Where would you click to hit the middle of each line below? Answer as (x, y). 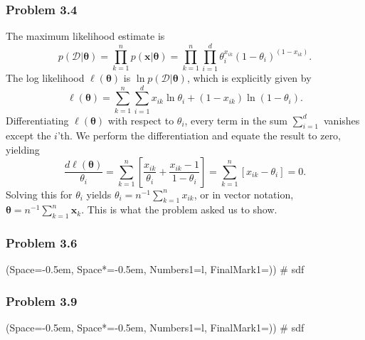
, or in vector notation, (244, 194)
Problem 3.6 (42, 243)
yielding (23, 150)
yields (99, 194)
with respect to (141, 120)
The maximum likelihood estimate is (85, 36)
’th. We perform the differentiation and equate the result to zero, (199, 136)
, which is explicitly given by (249, 77)
